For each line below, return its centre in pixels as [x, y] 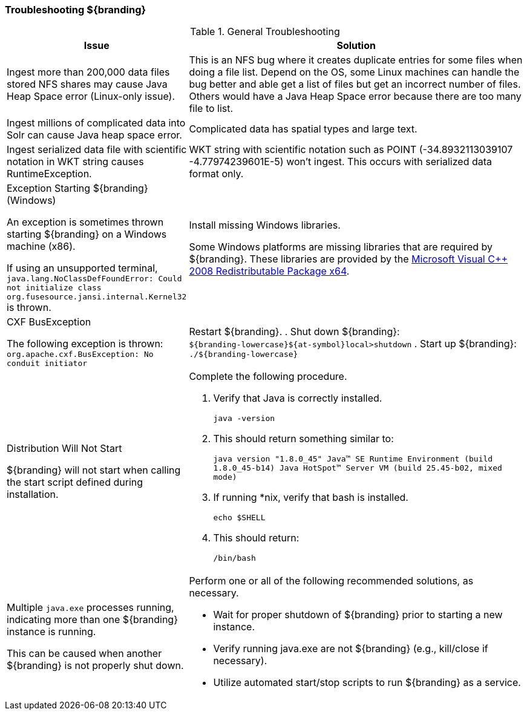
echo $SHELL [239, 518]
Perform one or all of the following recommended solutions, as [331, 581]
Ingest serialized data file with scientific [97, 150]
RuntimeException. [49, 174]
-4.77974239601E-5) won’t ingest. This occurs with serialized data [341, 162]
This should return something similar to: [303, 439]
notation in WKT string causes [75, 162]
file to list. [211, 109]
